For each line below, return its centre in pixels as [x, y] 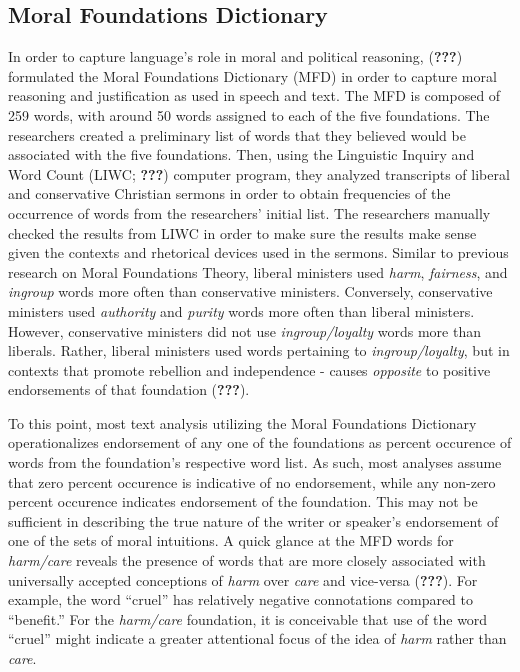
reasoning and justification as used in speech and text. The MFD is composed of [254, 95]
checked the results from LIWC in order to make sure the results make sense [242, 232]
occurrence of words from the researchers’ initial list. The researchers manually [249, 212]
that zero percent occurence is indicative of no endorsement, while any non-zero [252, 481]
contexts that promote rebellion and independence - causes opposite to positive [249, 369]
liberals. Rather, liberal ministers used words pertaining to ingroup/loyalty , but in [259, 350]
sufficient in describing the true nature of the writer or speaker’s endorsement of [253, 520]
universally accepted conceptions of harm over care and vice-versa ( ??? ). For [243, 579]
